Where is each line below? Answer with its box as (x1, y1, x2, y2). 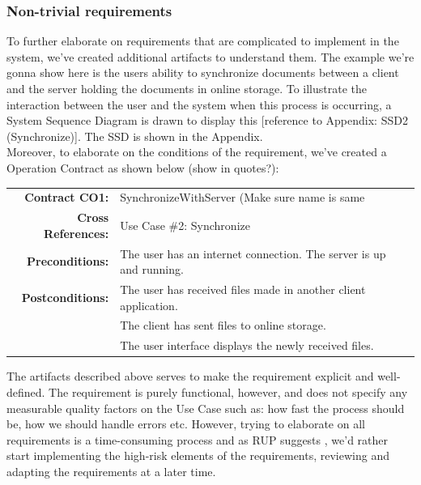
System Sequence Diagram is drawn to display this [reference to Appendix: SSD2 (6, 112, 408, 129)
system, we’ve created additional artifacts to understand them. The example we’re (6, 48, 415, 65)
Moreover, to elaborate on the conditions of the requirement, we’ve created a (6, 143, 387, 160)
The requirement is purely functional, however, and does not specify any (49, 384, 408, 400)
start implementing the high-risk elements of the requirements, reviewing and (6, 447, 389, 464)
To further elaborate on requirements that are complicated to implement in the (6, 32, 399, 49)
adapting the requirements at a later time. (6, 462, 216, 479)
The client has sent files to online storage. (120, 317, 326, 334)
